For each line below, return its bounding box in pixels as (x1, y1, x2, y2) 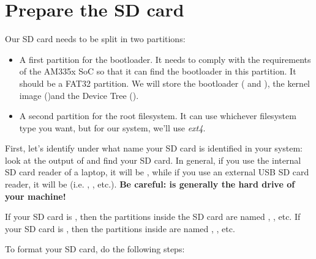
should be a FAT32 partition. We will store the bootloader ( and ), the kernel (19, 76, 310, 89)
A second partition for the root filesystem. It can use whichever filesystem (19, 109, 296, 122)
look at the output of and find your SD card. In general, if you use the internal (5, 153, 301, 166)
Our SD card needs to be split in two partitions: (5, 32, 186, 45)
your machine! (5, 189, 66, 202)
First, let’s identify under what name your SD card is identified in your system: (5, 142, 303, 155)
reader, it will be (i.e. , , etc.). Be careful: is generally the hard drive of (5, 178, 295, 191)
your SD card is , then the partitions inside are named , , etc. (5, 222, 235, 235)
